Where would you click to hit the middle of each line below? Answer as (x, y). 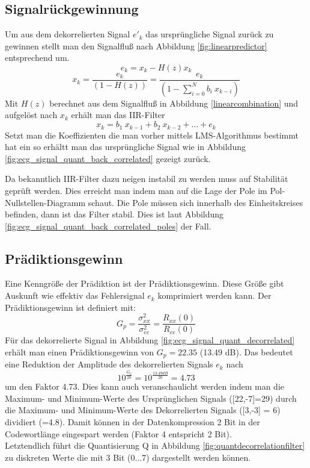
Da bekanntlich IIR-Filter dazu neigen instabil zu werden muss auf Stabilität (147, 179)
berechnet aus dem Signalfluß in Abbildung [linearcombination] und (174, 103)
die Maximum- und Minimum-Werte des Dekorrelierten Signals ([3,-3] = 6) (143, 410)
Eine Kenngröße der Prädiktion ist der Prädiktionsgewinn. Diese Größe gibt (144, 283)
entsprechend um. (37, 58)
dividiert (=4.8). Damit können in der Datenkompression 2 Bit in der (132, 422)
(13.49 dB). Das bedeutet (246, 352)
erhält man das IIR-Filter (118, 115)
